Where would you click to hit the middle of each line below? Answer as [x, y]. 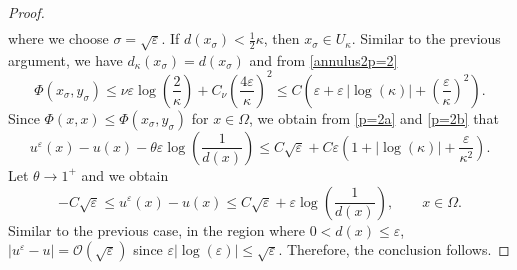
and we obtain [125, 174]
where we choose [58, 38]
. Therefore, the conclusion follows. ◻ [394, 249]
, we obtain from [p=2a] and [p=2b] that [374, 117]
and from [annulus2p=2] [323, 59]
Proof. [26, 12]
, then [281, 38]
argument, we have [65, 59]
